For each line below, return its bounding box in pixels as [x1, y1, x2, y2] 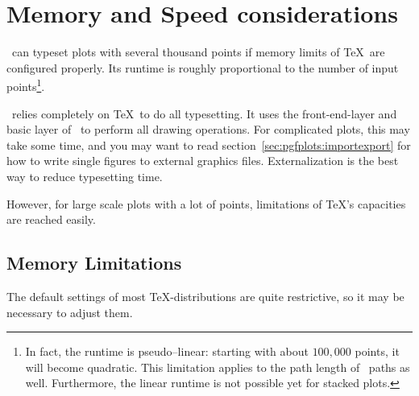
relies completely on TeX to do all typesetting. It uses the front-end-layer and [11, 105, 397, 122]
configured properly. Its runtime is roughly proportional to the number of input [6, 59, 399, 76]
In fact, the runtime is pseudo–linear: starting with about [25, 343, 309, 360]
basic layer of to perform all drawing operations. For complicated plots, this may [6, 121, 410, 138]
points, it [355, 343, 400, 360]
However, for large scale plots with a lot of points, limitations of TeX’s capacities [6, 195, 406, 212]
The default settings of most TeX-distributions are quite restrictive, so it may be [6, 287, 404, 304]
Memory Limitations [6, 250, 182, 275]
